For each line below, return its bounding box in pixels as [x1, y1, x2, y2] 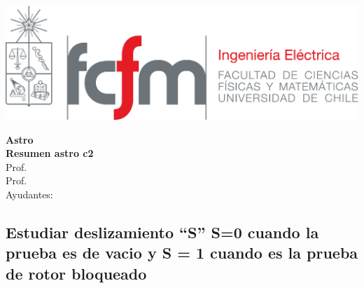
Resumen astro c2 [6, 146, 94, 160]
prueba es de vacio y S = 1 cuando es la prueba [6, 242, 358, 263]
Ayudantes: [6, 186, 53, 201]
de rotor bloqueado [6, 262, 147, 284]
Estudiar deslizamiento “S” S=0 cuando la [6, 221, 319, 242]
